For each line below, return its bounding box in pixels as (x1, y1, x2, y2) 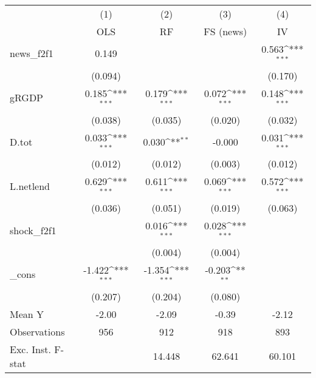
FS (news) (204, 24, 247, 38)
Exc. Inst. (10, 342, 51, 356)
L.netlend (10, 178, 50, 193)
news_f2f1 (10, 46, 53, 61)
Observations (10, 324, 65, 339)
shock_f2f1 (10, 223, 57, 237)
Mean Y (10, 306, 44, 321)
